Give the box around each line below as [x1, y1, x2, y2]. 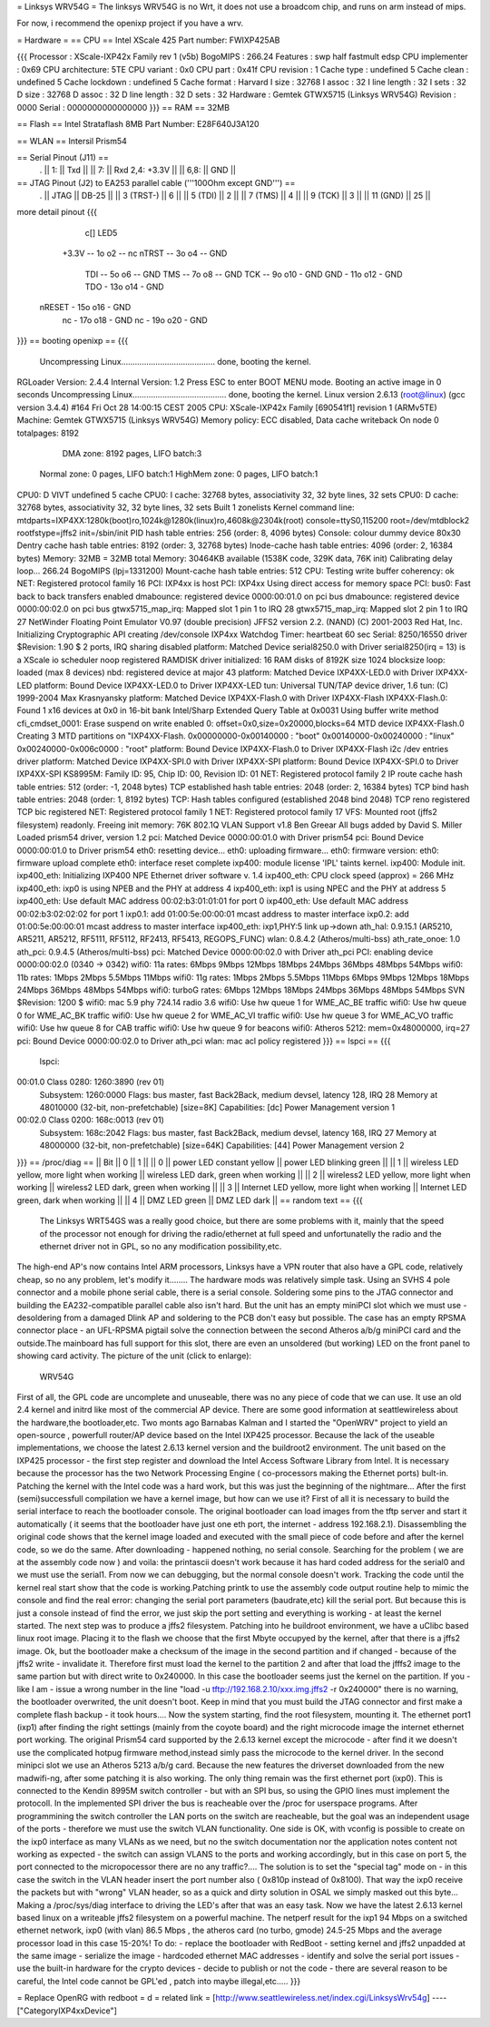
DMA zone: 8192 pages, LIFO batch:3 [62, 447, 202, 458]
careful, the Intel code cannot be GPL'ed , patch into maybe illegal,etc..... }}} [16, 1975, 301, 1986]
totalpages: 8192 [16, 427, 79, 438]
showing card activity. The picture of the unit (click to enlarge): [16, 1350, 252, 1361]
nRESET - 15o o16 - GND [39, 302, 132, 313]
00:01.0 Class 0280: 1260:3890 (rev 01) [16, 1076, 165, 1088]
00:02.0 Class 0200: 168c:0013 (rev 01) [16, 1114, 165, 1125]
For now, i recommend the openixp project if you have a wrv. [16, 18, 244, 29]
